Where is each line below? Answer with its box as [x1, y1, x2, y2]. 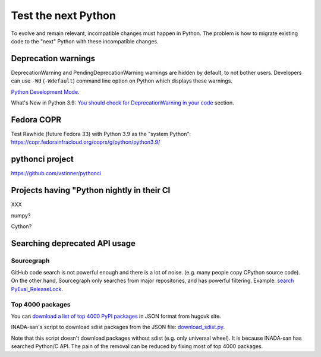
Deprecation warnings [11, 53, 96, 64]
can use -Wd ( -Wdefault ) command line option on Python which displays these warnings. [11, 77, 233, 84]
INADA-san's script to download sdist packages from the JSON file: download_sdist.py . [11, 324, 225, 331]
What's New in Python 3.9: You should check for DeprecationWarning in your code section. [11, 99, 234, 106]
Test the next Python [11, 9, 116, 22]
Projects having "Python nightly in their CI [11, 185, 171, 195]
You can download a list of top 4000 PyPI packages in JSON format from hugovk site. [11, 312, 221, 320]
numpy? [11, 211, 31, 219]
